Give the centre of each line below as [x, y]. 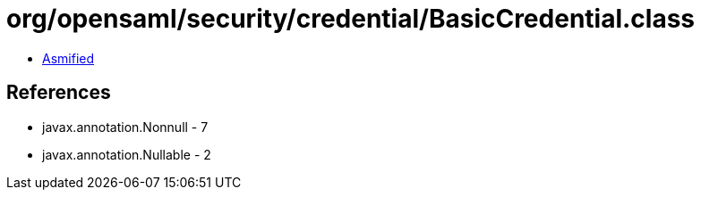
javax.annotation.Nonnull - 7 [125, 127]
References [59, 93]
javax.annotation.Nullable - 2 [127, 154]
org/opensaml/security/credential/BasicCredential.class [351, 19]
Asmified [68, 58]
